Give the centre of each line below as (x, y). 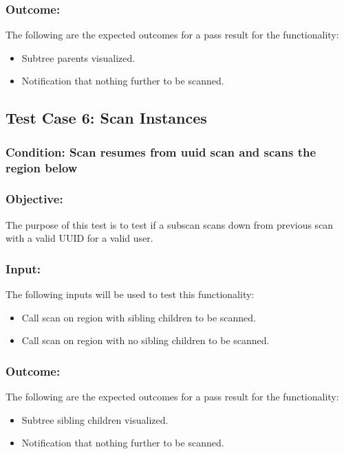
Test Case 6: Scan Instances (106, 118)
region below (42, 167)
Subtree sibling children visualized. (95, 419)
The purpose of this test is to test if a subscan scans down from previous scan (170, 224)
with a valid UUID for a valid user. (79, 238)
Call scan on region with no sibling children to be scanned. (146, 340)
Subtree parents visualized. (78, 57)
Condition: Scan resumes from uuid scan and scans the (161, 151)
